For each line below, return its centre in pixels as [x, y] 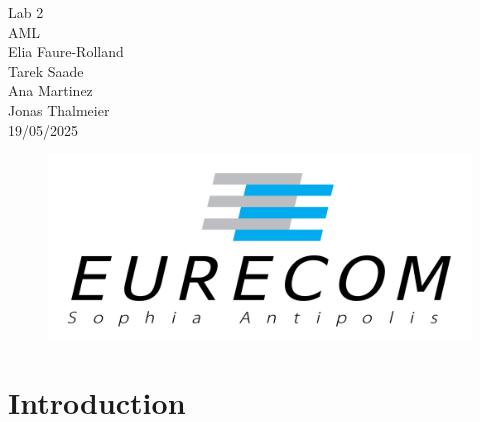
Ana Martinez [50, 90]
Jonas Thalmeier [59, 109]
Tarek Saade [46, 70]
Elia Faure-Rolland [66, 51]
